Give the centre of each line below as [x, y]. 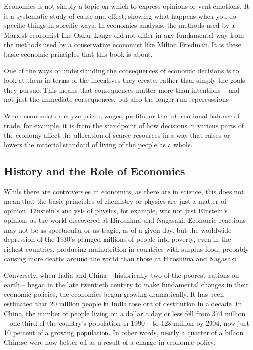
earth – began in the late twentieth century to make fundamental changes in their [126, 284]
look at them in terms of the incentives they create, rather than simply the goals [125, 80]
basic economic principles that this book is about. [78, 54]
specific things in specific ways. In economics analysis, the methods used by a [119, 25]
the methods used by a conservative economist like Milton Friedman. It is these [123, 44]
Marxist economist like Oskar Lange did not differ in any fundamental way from [124, 35]
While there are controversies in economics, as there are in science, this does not [124, 191]
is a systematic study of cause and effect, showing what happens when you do [120, 15]
